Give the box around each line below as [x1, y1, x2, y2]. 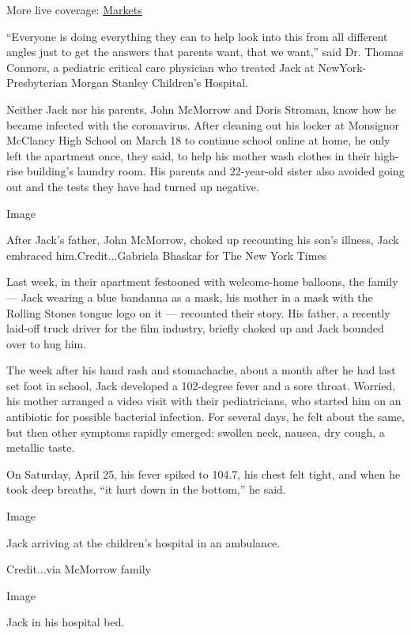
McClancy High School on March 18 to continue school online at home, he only [6, 132, 390, 148]
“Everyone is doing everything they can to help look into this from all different [6, 28, 388, 44]
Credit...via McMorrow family [6, 561, 151, 577]
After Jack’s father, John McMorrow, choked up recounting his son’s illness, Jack [6, 231, 399, 248]
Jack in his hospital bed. [6, 614, 125, 630]
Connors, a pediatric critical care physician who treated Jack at [6, 58, 315, 75]
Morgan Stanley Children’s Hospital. [71, 74, 248, 91]
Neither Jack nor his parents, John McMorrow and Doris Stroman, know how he [6, 100, 397, 117]
